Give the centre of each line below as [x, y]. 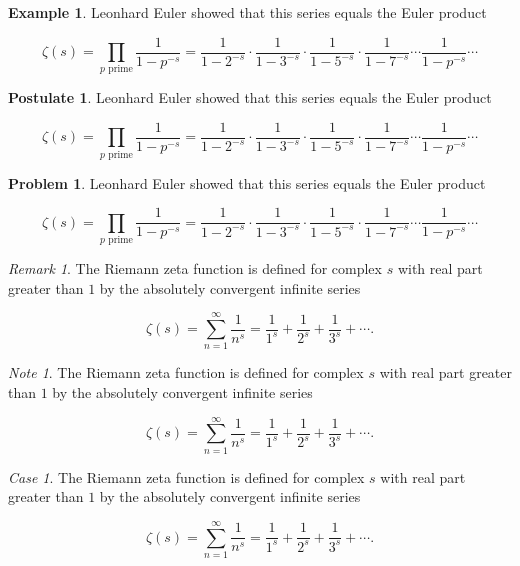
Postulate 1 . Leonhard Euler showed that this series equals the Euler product [250, 97]
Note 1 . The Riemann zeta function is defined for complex [186, 372]
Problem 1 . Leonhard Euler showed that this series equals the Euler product [247, 182]
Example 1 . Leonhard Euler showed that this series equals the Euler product [247, 12]
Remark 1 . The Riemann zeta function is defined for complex [195, 268]
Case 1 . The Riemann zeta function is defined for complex [186, 476]
